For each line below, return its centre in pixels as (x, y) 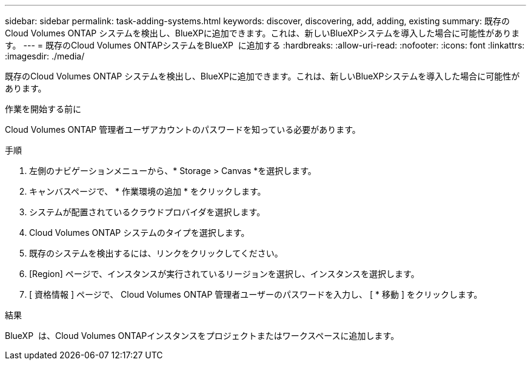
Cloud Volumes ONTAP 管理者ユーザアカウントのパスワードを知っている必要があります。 (183, 129)
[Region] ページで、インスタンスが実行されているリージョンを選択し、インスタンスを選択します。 (224, 274)
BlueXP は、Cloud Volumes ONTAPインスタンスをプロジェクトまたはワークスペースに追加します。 (202, 336)
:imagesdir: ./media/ (45, 56)
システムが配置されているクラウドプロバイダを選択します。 (147, 212)
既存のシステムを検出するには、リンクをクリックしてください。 (156, 253)
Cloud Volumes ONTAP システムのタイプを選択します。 (139, 233)
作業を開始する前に (43, 109)
